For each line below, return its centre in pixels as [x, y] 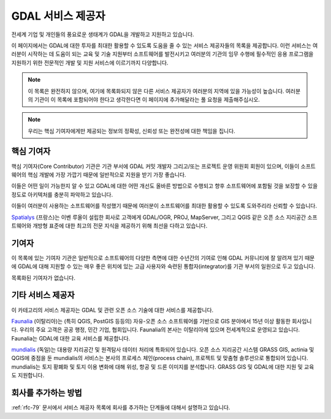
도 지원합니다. [28, 375]
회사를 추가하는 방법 [47, 393]
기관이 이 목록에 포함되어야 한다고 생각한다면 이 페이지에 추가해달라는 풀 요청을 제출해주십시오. [147, 99]
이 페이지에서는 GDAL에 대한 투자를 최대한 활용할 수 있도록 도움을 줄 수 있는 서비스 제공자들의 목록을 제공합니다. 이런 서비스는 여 [165, 45]
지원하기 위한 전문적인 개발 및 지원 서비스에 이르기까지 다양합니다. [90, 63]
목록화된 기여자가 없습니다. [44, 278]
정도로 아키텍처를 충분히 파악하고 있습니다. [62, 194]
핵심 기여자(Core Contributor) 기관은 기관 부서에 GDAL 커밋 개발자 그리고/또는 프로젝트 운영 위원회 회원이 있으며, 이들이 [155, 166]
